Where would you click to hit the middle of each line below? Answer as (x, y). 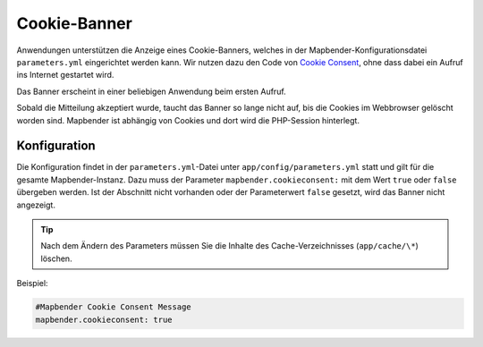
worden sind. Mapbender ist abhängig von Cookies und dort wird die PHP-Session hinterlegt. (188, 120)
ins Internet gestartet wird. (65, 75)
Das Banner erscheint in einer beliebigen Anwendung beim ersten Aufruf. (151, 91)
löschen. (56, 258)
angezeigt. (36, 205)
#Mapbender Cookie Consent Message (113, 307)
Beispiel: (32, 284)
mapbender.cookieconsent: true (104, 319)
